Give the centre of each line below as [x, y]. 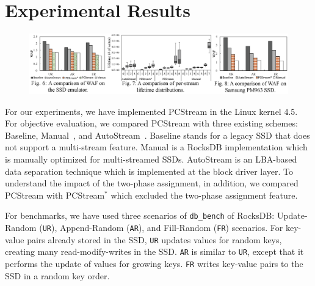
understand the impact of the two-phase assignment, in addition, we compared [152, 183]
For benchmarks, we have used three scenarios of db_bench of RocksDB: [140, 215]
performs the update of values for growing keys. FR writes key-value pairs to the [154, 264]
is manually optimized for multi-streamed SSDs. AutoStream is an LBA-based [151, 159]
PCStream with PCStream [55, 195]
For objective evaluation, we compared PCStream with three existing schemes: [151, 123]
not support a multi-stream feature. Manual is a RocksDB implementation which [156, 147]
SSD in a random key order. [57, 275]
